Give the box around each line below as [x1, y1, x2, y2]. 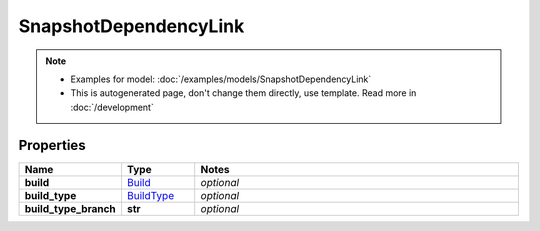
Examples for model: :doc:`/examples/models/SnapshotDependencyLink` [70, 73, 372, 85]
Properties [18, 136, 86, 154]
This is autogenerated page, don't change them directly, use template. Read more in [70, 87, 417, 99]
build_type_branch [24, 201, 117, 215]
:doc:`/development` [70, 101, 154, 113]
